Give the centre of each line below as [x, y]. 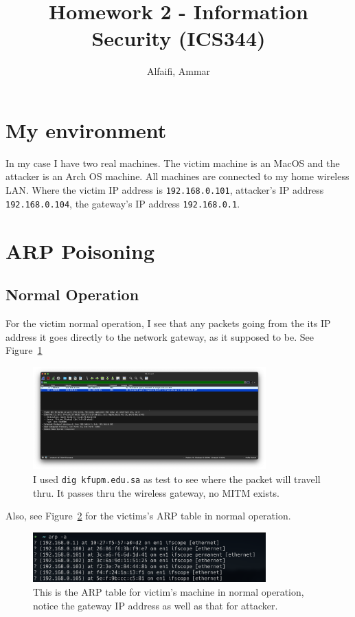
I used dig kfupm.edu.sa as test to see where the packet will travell [177, 479]
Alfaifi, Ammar [179, 71]
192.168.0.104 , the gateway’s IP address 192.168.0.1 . [123, 203]
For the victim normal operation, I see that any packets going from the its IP [168, 323]
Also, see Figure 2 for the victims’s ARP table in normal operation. [148, 516]
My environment [86, 130]
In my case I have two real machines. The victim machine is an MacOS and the [173, 162]
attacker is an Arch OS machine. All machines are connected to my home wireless [177, 176]
